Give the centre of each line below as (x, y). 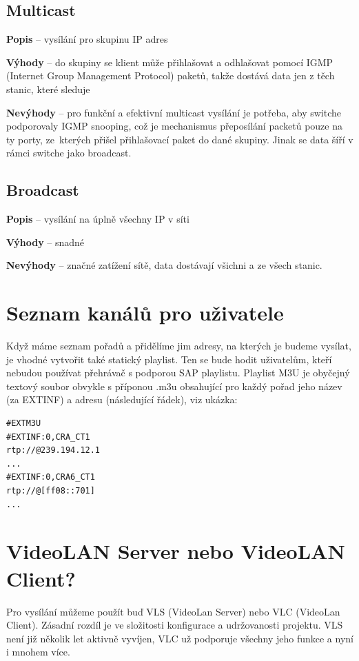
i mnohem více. (38, 652)
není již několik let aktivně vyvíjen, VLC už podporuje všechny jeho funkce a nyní (180, 638)
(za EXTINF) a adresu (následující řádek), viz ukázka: (122, 399)
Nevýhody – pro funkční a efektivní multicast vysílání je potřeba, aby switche (174, 112)
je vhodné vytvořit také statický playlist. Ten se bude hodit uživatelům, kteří (169, 359)
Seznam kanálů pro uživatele (145, 313)
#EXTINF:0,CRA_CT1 (48, 437)
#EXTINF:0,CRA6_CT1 (51, 477)
